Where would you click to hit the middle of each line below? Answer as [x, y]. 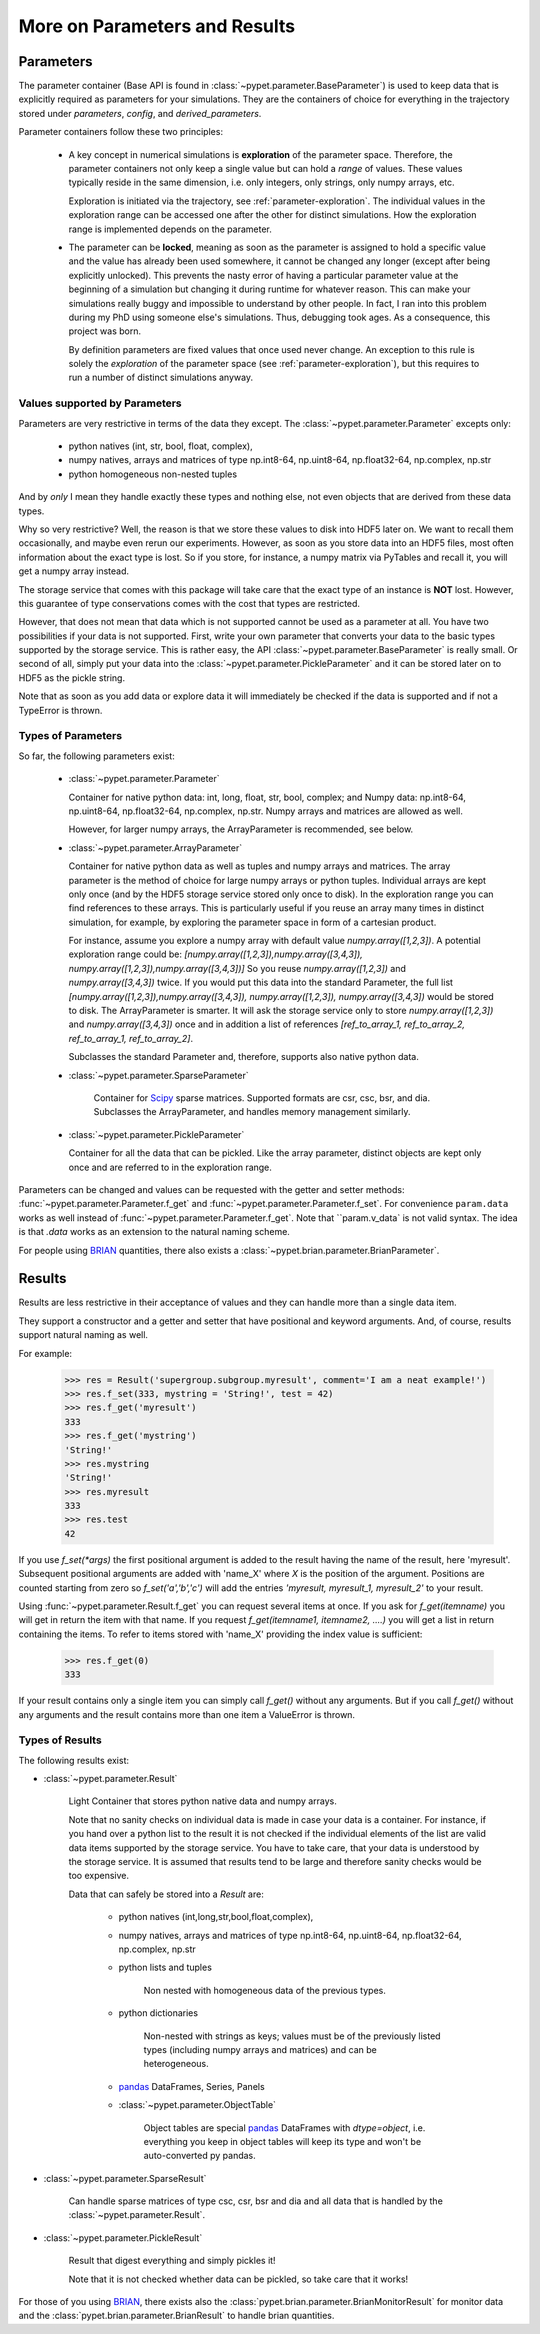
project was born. [105, 331]
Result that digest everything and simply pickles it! [172, 2261]
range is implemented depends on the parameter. [170, 229]
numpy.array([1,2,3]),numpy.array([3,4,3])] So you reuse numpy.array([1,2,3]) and [237, 968]
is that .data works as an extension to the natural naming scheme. [154, 1232]
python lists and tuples [165, 1967]
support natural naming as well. [83, 1335]
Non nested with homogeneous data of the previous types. [265, 1990]
